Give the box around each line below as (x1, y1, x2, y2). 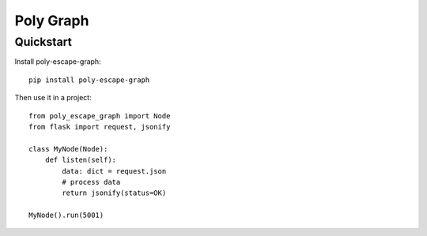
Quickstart (14, 35, 73, 49)
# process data (62, 178, 121, 186)
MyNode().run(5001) (28, 211, 104, 220)
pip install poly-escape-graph (28, 75, 150, 84)
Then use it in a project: (14, 93, 92, 103)
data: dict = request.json (62, 167, 167, 175)
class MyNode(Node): (28, 144, 108, 153)
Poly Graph (14, 12, 89, 29)
